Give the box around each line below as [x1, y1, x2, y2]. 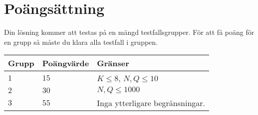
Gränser [97, 57, 129, 69]
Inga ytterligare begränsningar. [97, 97, 206, 109]
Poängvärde [42, 57, 89, 69]
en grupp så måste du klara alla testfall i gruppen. [4, 36, 158, 47]
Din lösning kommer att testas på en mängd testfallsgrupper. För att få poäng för [4, 27, 255, 37]
